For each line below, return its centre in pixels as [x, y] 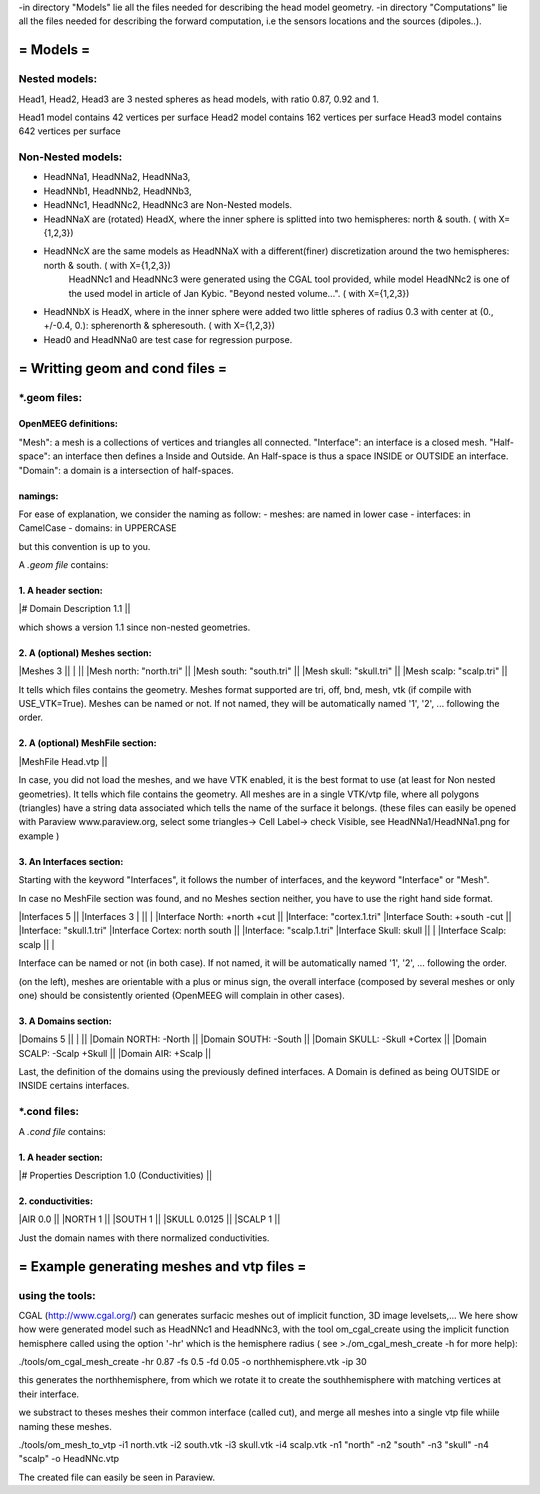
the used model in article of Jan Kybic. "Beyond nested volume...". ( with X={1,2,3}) [239, 293]
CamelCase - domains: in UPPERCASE [97, 528]
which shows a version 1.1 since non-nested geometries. [134, 627]
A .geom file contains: [63, 565]
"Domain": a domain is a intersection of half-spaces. [126, 470]
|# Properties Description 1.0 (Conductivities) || [115, 1175]
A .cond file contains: [62, 1131]
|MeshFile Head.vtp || [63, 761]
